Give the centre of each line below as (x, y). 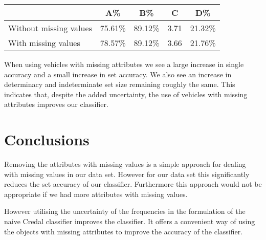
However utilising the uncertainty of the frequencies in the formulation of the (125, 211)
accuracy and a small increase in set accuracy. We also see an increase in (118, 74)
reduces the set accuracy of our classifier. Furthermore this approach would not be (133, 184)
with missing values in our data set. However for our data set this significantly (127, 174)
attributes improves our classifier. (56, 104)
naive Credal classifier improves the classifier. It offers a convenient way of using (130, 221)
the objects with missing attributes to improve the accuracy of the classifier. (124, 231)
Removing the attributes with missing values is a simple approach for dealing (125, 164)
